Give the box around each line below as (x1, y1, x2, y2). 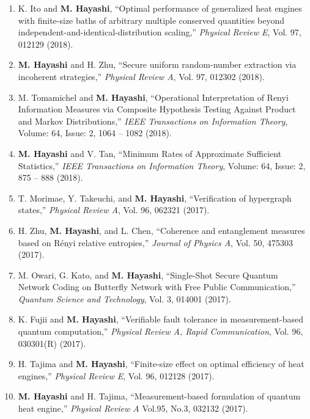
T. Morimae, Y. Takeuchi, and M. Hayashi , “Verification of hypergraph (18, 191, 292, 204)
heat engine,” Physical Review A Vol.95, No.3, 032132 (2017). (18, 402, 248, 415)
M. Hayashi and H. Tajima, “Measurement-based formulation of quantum (18, 390, 301, 403)
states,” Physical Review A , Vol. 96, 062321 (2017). (18, 203, 210, 216)
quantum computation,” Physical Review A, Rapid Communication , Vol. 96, (18, 325, 303, 338)
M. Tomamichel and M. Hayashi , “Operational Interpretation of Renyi (18, 90, 289, 103)
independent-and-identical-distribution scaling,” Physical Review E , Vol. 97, (18, 26, 301, 38)
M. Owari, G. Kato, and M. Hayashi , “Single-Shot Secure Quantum (18, 268, 278, 281)
